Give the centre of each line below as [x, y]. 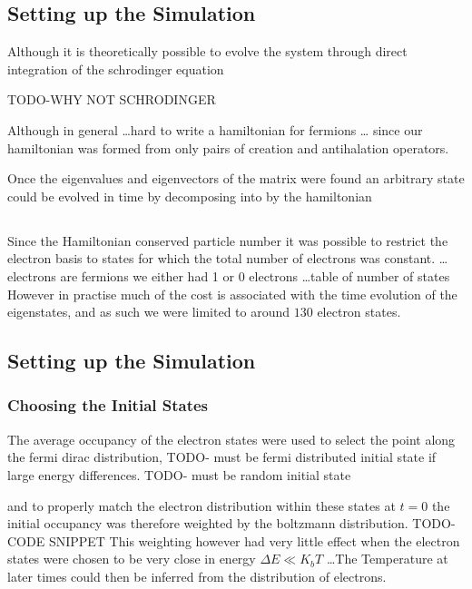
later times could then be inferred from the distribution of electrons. [197, 576]
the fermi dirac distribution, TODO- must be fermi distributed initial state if [222, 457]
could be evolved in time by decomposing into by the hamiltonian [190, 196]
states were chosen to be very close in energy [132, 559]
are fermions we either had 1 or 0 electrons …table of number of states [255, 275]
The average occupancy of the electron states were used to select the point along [231, 439]
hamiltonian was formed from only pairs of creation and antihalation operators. [228, 147]
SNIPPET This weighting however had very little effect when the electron [254, 540]
